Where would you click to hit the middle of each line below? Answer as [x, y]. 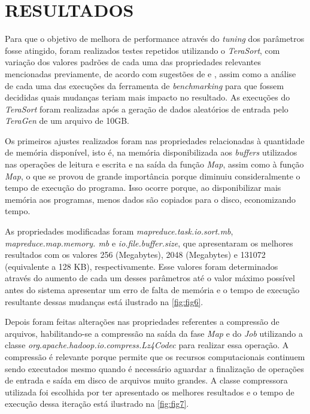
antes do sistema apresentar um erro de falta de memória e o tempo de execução [152, 290]
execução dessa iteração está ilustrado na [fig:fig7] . [97, 404]
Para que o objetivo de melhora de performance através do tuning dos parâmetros [155, 39]
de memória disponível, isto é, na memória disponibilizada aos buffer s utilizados [151, 152]
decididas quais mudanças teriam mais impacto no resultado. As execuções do [148, 97]
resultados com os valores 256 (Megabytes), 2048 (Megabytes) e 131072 [135, 255]
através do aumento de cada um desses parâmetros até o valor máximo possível [150, 278]
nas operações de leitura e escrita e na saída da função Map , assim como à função [154, 164]
